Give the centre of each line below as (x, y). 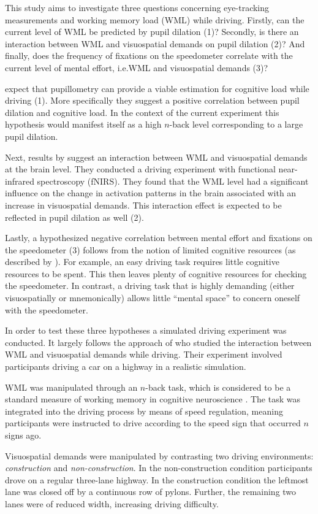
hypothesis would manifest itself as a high (83, 124)
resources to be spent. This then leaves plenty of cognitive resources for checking (156, 273)
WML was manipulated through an (71, 387)
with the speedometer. (47, 309)
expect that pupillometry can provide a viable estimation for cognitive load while (157, 88)
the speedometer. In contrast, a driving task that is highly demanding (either (150, 286)
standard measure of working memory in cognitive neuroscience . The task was (153, 399)
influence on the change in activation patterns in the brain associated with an (151, 193)
